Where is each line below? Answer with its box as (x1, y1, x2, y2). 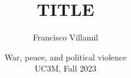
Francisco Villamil (32, 31, 99, 43)
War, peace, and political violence (4, 50, 127, 63)
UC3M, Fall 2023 (34, 62, 97, 74)
